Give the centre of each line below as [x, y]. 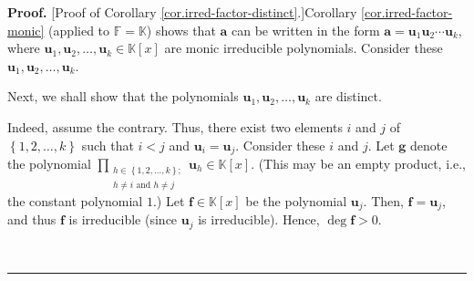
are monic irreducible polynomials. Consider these [304, 48]
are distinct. [348, 96]
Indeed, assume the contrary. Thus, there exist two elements [175, 126]
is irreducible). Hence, [259, 219]
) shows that [181, 30]
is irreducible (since [123, 219]
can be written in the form [305, 30]
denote [429, 145]
